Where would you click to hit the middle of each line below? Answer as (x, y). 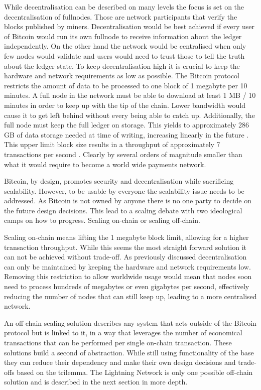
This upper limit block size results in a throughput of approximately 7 (112, 144)
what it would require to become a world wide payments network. (105, 164)
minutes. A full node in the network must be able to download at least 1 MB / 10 (130, 95)
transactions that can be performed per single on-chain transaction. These (118, 342)
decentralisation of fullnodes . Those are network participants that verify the (121, 16)
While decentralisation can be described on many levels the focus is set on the (124, 7)
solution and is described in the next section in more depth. (96, 382)
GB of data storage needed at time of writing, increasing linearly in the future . (126, 134)
